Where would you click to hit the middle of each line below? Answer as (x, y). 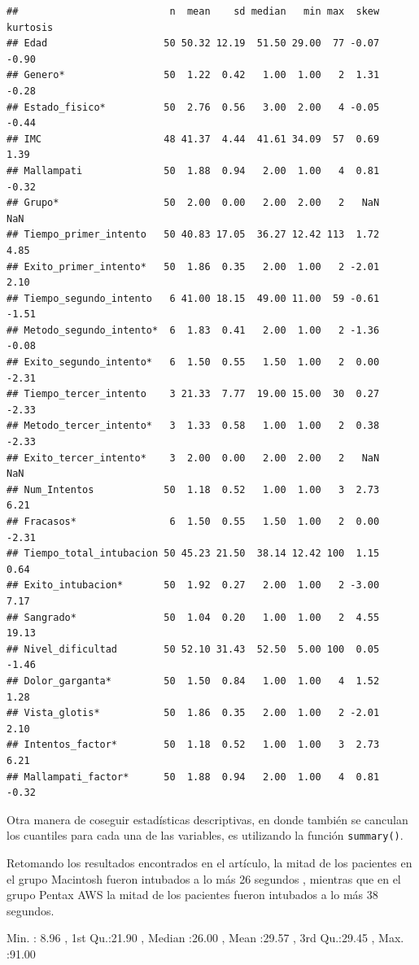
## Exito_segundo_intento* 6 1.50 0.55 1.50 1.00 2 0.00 (193, 362)
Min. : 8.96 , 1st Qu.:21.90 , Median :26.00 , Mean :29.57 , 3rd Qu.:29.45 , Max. (205, 938)
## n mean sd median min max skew (193, 11)
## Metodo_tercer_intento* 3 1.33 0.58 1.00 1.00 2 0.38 (193, 426)
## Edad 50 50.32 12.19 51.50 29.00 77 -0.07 (193, 44)
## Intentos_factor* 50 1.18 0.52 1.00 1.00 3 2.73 (193, 745)
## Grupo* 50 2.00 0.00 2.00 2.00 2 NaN (193, 203)
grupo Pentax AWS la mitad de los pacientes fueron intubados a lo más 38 (192, 895)
